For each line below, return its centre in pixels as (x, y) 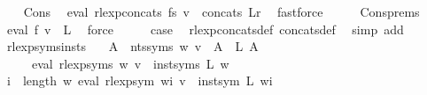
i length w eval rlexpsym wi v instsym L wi (140, 80)
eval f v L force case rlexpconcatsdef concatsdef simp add (205, 29)
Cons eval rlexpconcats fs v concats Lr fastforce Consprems (221, 11)
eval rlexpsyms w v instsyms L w (130, 63)
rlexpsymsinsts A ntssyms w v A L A (132, 46)
